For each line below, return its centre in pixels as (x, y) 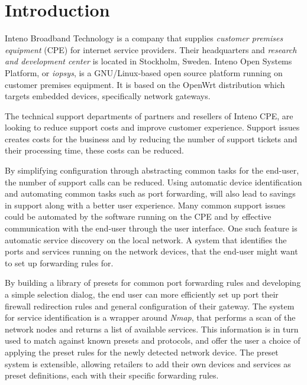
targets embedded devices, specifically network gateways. (108, 96)
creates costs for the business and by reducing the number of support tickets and (151, 138)
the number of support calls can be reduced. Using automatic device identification (153, 182)
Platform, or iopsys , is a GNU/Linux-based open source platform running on (144, 72)
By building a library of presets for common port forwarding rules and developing (153, 283)
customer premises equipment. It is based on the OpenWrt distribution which (145, 84)
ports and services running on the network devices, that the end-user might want (151, 251)
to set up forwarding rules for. (59, 262)
